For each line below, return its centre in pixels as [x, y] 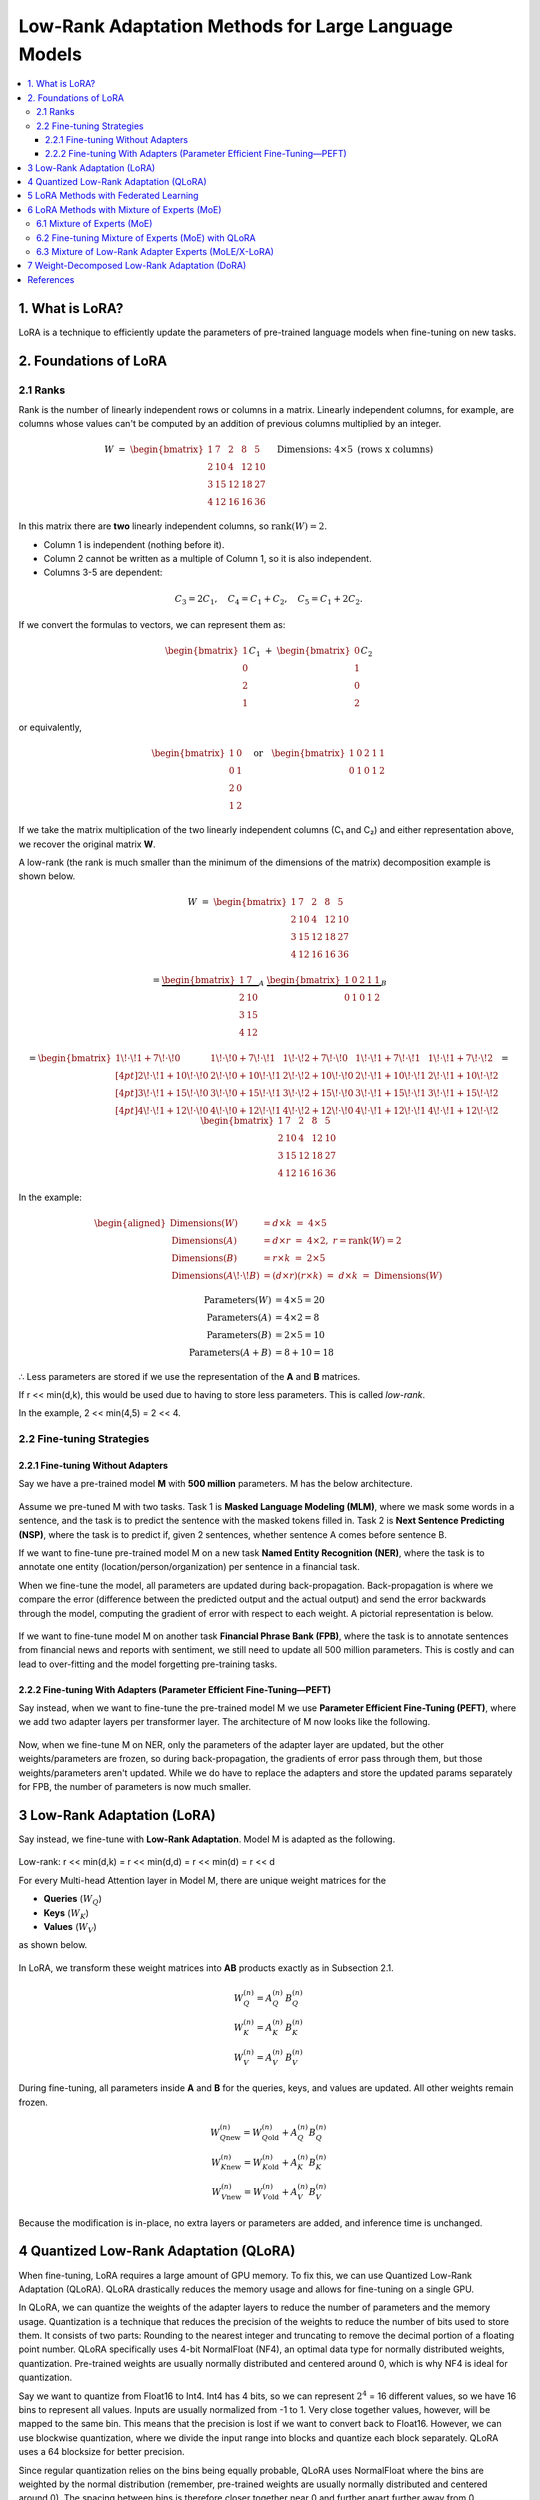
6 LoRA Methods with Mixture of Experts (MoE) [124, 209]
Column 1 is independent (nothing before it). [134, 544]
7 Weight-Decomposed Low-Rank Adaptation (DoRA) [137, 266]
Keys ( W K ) [66, 1913]
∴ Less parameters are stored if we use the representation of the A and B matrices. [189, 1376]
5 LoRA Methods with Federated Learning [113, 196]
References [51, 279]
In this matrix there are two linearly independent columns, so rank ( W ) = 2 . [172, 526]
